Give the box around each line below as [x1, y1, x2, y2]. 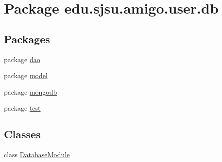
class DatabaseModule [4, 149, 70, 160]
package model [4, 70, 48, 81]
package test [4, 103, 41, 113]
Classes [4, 127, 41, 142]
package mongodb [4, 86, 57, 97]
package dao [4, 54, 40, 64]
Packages [4, 31, 50, 46]
